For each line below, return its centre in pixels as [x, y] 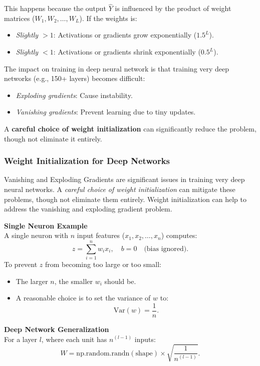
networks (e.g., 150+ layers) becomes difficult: [75, 78]
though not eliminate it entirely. [53, 138]
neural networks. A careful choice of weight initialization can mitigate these [120, 189]
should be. [120, 281]
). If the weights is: [108, 18]
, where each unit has [74, 339]
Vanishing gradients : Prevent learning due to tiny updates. [106, 112]
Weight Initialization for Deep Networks [87, 161]
